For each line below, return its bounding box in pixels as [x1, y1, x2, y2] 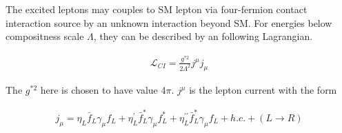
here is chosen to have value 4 [40, 83, 166, 97]
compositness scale [6, 29, 84, 43]
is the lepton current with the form [189, 83, 337, 97]
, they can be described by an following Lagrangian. [93, 29, 313, 43]
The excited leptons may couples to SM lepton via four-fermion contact [6, 2, 308, 16]
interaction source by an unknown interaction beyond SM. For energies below [6, 15, 332, 30]
